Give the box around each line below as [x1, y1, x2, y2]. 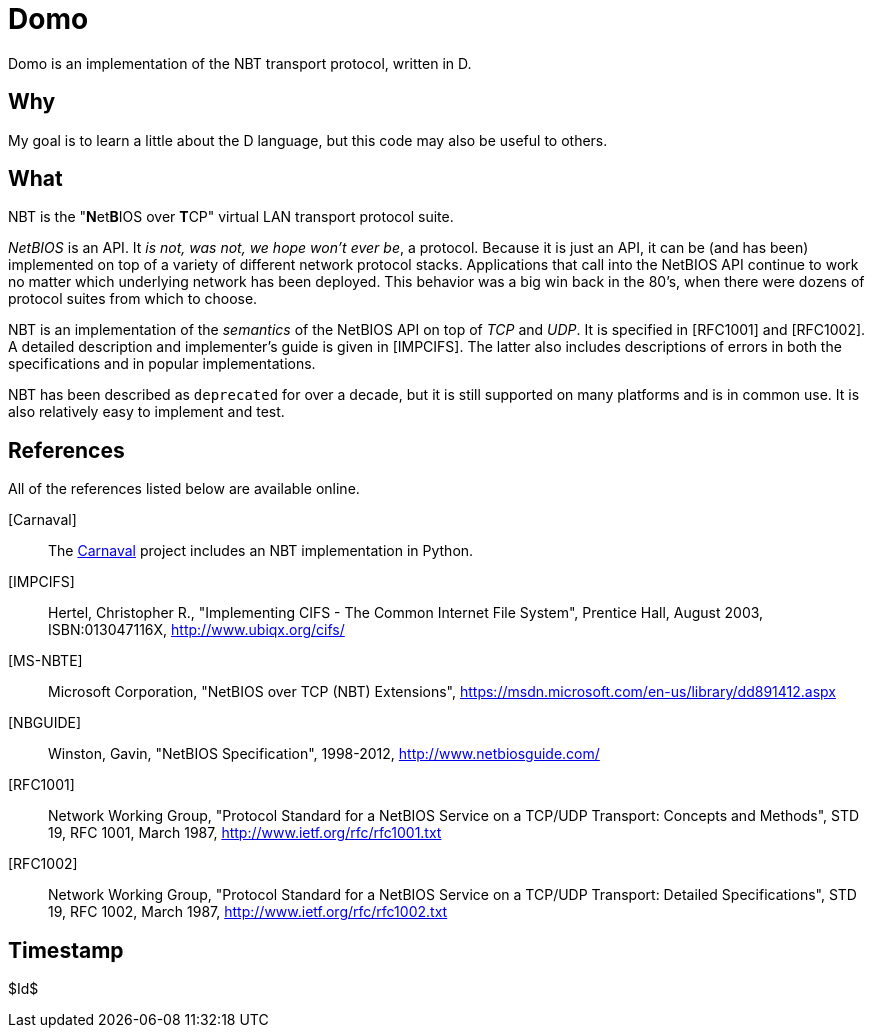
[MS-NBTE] [8, 652, 83, 670]
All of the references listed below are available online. [8, 480, 360, 498]
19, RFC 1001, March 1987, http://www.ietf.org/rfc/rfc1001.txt [48, 824, 442, 842]
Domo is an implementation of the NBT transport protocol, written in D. [8, 54, 472, 72]
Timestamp [8, 937, 124, 963]
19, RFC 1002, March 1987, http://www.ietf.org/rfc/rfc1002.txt [48, 903, 448, 921]
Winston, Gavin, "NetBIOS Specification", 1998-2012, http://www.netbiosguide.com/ [48, 745, 600, 763]
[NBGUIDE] [8, 714, 82, 732]
